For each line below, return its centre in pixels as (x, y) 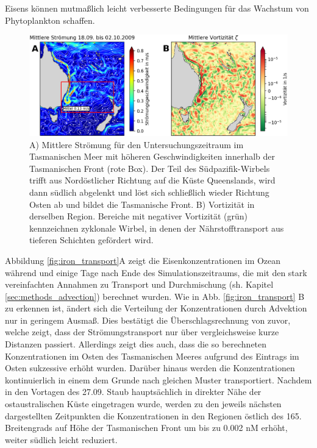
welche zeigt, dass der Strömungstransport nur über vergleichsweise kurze (142, 332)
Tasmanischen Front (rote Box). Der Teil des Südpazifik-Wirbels (150, 168)
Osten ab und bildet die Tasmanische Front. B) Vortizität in (142, 204)
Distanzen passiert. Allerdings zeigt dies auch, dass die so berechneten (136, 344)
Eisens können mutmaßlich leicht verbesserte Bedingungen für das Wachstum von (157, 8)
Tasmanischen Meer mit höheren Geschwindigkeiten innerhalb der (152, 156)
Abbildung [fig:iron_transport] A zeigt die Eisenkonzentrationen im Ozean (143, 260)
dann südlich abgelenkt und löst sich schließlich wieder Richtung (149, 192)
